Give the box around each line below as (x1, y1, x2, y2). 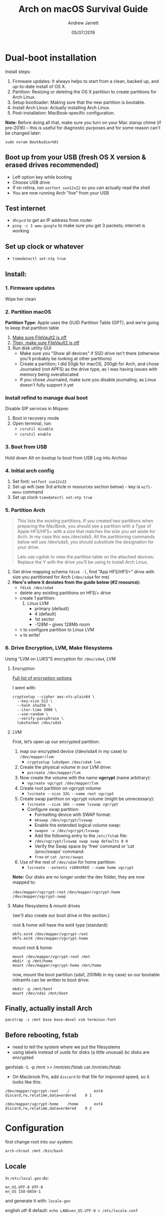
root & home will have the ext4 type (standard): (12, 922, 109, 928)
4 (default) (34, 611, 56, 617)
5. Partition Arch (5, 506, 46, 513)
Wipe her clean (5, 296, 36, 302)
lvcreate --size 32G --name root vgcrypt (27, 791, 114, 796)
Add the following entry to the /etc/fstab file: (34, 832, 128, 838)
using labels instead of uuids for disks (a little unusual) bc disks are (12, 1049, 150, 1055)
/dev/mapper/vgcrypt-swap (12, 894, 66, 899)
